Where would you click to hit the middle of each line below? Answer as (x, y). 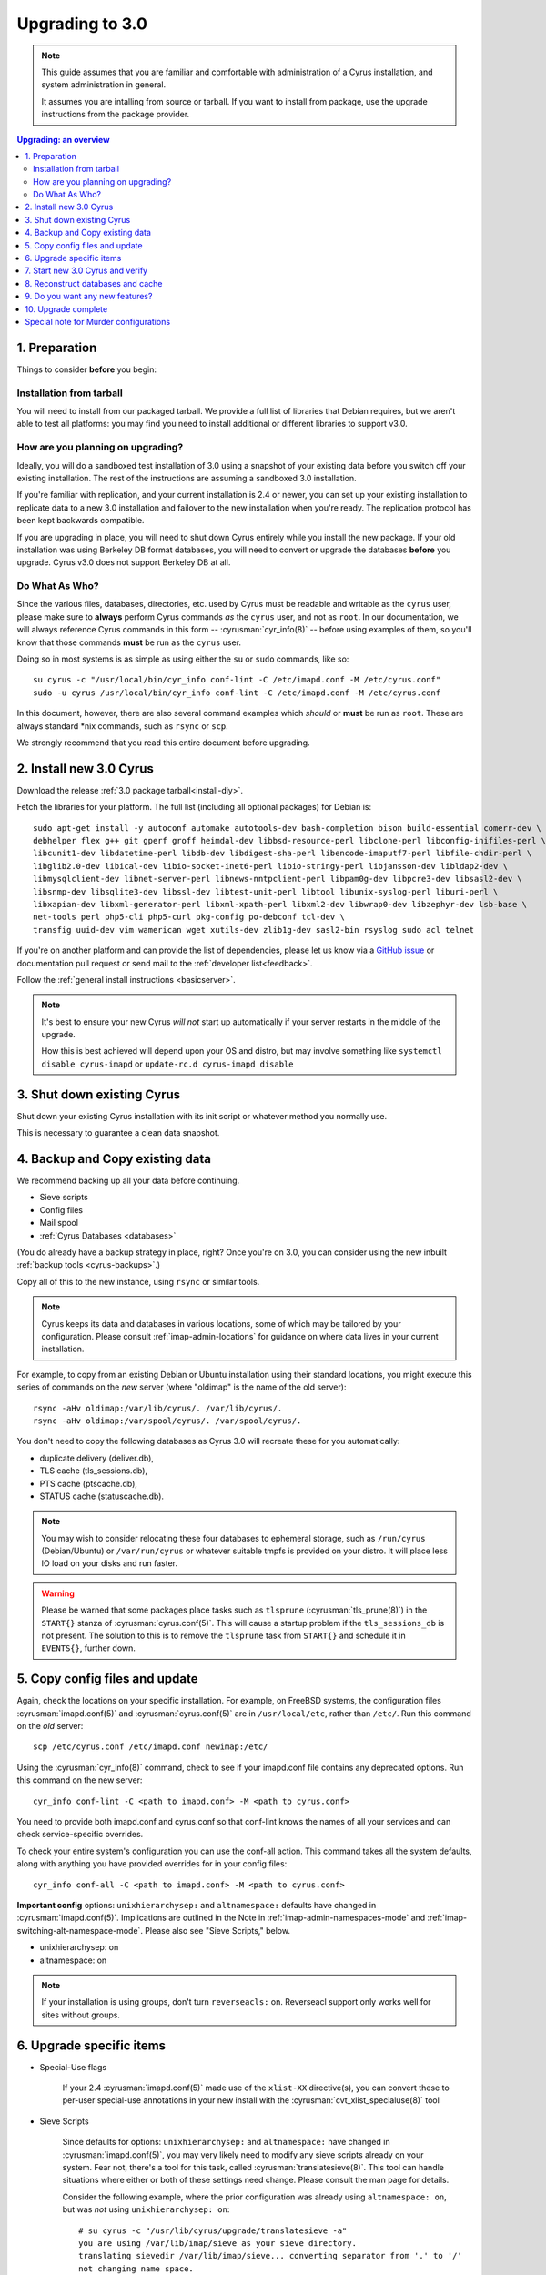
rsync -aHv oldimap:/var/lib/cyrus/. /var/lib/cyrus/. (158, 1408)
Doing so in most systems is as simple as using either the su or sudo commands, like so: (183, 659)
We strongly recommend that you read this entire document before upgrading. (163, 743)
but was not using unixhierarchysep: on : (146, 2209)
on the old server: (50, 1726)
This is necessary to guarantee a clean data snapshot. (118, 1133)
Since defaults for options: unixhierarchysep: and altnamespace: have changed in (226, 2142)
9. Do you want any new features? (89, 297)
